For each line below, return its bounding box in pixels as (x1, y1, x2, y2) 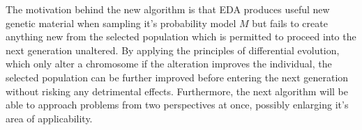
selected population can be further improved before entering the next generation (6, 70, 349, 84)
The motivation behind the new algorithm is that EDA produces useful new (6, 2, 330, 16)
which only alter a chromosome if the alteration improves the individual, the (6, 56, 332, 71)
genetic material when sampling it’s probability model (6, 15, 236, 30)
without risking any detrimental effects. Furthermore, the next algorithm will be (6, 83, 348, 98)
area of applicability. (6, 111, 93, 125)
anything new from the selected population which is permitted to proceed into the (6, 29, 356, 44)
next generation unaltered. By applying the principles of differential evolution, (6, 42, 340, 57)
